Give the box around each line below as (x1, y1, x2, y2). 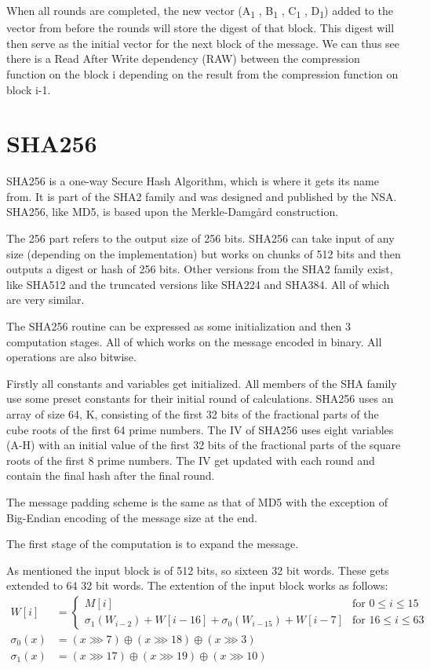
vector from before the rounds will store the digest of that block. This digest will (6, 20, 395, 36)
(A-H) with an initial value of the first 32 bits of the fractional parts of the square (6, 437, 401, 453)
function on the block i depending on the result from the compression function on (6, 65, 399, 82)
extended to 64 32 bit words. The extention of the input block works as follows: (6, 577, 388, 594)
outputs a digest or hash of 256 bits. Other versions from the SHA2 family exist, (6, 261, 393, 277)
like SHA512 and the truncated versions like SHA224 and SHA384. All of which (6, 276, 390, 292)
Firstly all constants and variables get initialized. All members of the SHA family (6, 375, 397, 391)
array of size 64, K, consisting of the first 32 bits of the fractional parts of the (6, 405, 379, 422)
